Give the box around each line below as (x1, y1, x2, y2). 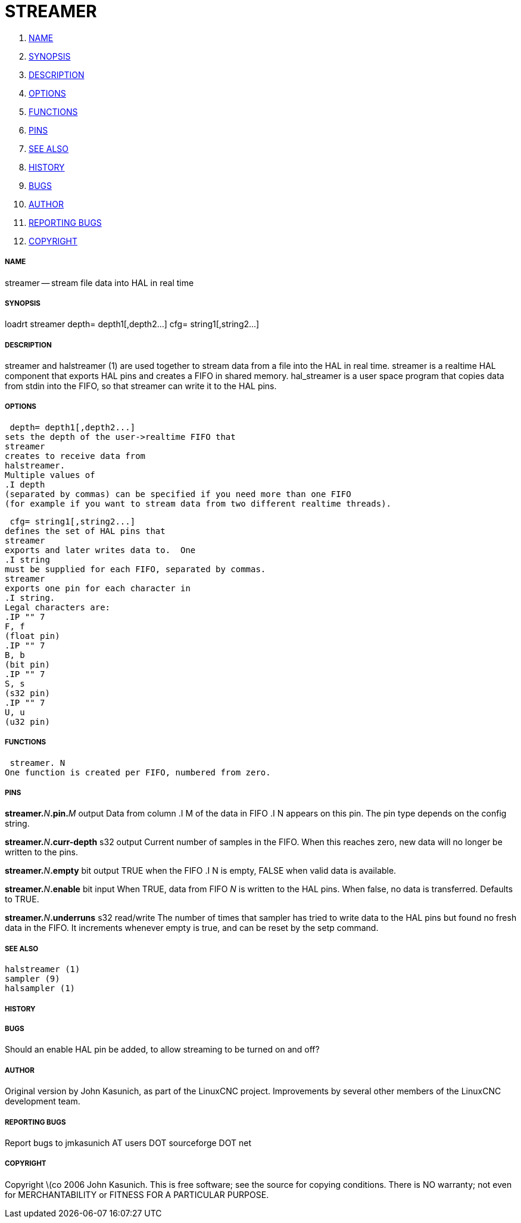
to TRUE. (5, 894, 39, 905)
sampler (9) (5, 974, 60, 984)
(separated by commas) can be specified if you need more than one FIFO (5, 489, 351, 499)
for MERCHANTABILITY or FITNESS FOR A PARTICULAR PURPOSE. (5, 1189, 269, 1200)
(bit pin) (5, 659, 50, 669)
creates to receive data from (5, 451, 146, 461)
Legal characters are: (5, 602, 111, 612)
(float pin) (5, 631, 60, 641)
